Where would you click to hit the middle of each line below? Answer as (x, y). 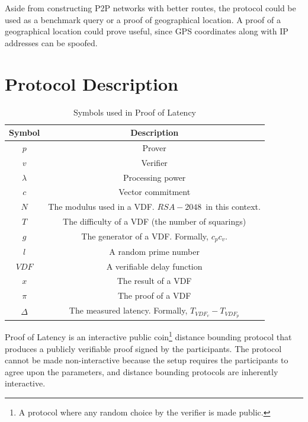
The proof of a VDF (154, 295)
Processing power (154, 177)
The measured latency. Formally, (128, 310)
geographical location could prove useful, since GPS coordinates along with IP (147, 31)
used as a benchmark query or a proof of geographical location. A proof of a (143, 19)
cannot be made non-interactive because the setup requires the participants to (147, 360)
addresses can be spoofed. (51, 42)
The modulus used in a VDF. (101, 207)
